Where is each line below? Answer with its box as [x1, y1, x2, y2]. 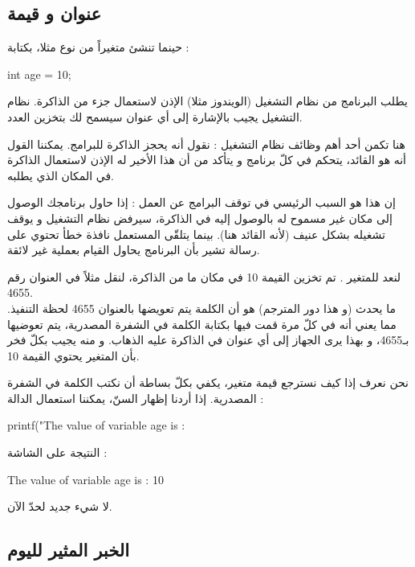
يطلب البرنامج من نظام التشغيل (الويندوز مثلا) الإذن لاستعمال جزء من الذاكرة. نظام [7, 92, 408, 109]
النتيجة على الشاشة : [7, 444, 108, 461]
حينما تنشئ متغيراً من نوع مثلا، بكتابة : [7, 39, 189, 55]
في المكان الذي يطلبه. [7, 166, 114, 183]
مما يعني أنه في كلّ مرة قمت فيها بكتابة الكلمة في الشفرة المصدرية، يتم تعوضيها [7, 315, 397, 332]
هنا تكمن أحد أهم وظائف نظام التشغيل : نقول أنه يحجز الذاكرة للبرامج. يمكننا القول [7, 135, 405, 152]
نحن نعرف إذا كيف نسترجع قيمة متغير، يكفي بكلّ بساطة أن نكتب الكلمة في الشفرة [7, 374, 409, 391]
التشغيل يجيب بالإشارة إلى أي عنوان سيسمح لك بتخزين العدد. [7, 108, 303, 125]
